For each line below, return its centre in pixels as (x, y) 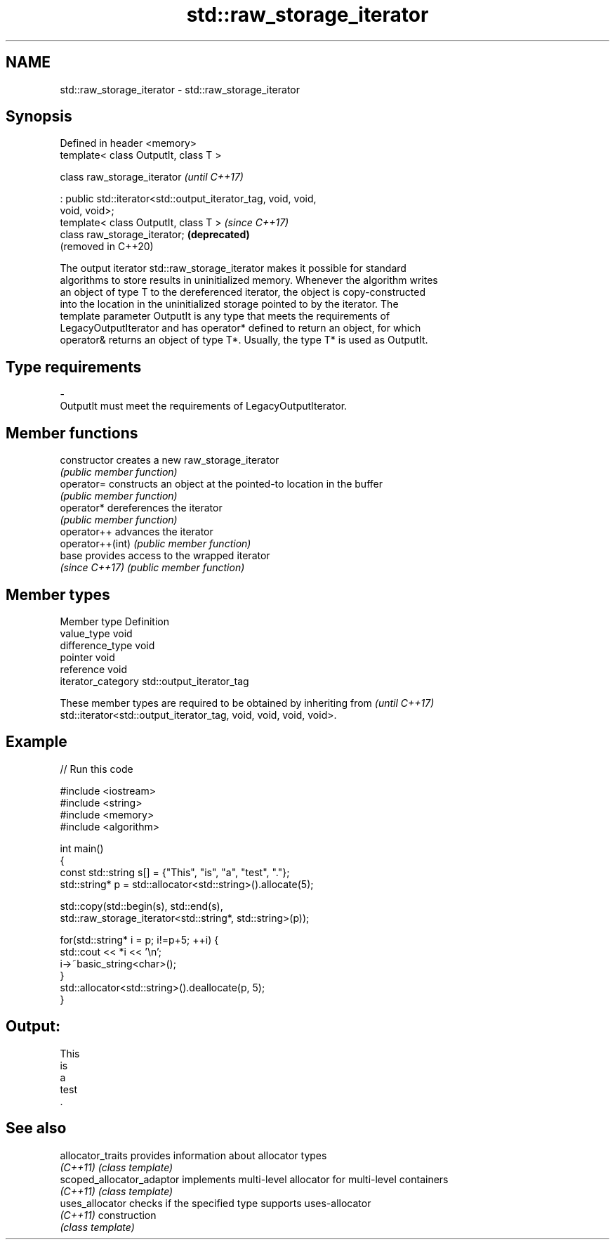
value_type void (96, 633)
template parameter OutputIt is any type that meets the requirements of (225, 316)
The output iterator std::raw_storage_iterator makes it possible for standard (233, 268)
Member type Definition (114, 621)
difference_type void (107, 645)
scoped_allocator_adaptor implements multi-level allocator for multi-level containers (254, 1179)
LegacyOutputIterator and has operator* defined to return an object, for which (240, 328)
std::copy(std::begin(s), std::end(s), (141, 906)
